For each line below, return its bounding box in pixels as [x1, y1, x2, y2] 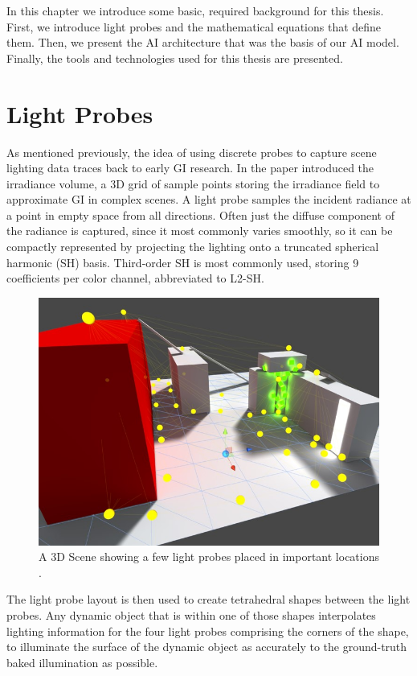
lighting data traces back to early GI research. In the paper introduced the [6, 159, 374, 176]
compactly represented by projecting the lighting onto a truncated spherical [6, 238, 379, 255]
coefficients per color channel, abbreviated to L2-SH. [6, 270, 264, 286]
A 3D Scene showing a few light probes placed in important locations [39, 548, 380, 565]
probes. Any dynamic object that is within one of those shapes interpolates [6, 606, 376, 623]
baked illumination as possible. [6, 653, 158, 670]
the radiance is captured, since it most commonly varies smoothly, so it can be [6, 222, 393, 239]
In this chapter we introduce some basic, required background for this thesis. [6, 2, 384, 19]
